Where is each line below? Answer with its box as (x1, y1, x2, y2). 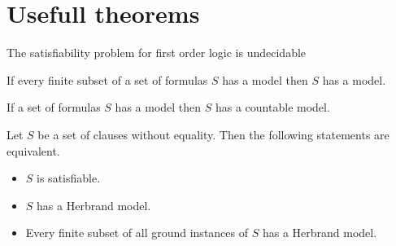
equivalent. (7, 142, 60, 159)
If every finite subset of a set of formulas (7, 71, 208, 88)
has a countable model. (215, 99, 330, 116)
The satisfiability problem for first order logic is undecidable (7, 44, 307, 61)
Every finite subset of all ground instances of (25, 224, 249, 241)
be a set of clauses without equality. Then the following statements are (37, 125, 389, 143)
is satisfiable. (37, 169, 101, 187)
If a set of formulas (7, 99, 101, 116)
